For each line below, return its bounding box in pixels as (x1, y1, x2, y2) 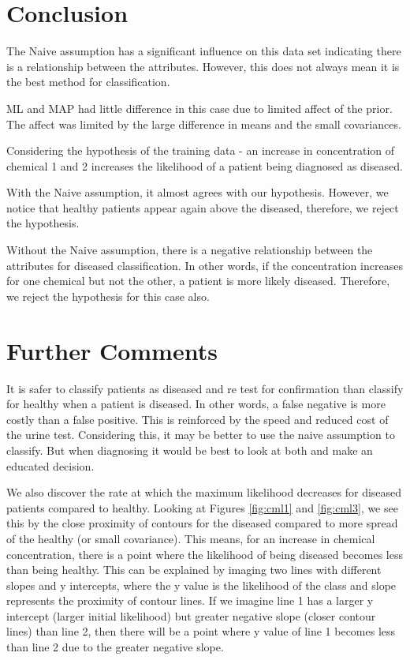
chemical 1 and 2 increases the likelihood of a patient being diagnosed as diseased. (6, 157, 403, 174)
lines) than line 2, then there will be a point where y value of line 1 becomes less (6, 623, 396, 639)
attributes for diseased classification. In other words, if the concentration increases (6, 257, 403, 273)
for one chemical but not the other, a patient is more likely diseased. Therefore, (6, 272, 390, 289)
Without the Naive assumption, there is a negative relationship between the (6, 242, 373, 258)
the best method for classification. (6, 73, 170, 90)
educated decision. (6, 457, 95, 474)
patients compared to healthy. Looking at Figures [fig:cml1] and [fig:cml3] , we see (6, 499, 398, 516)
